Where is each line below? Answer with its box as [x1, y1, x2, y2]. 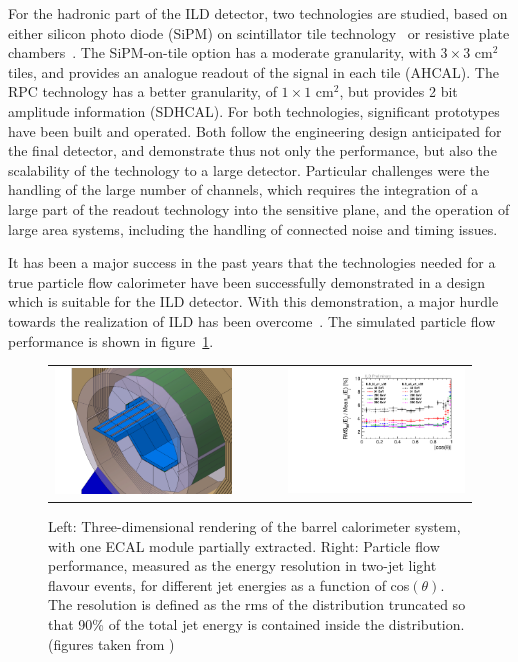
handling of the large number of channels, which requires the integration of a [8, 179, 479, 200]
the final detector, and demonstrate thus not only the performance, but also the [8, 140, 497, 161]
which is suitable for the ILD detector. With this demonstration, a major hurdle [8, 291, 499, 312]
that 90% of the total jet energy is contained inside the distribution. [48, 613, 465, 634]
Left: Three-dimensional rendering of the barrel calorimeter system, [48, 516, 461, 536]
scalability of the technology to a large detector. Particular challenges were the [8, 159, 490, 180]
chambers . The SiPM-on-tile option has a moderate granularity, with [8, 42, 436, 63]
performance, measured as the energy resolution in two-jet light [48, 555, 437, 576]
